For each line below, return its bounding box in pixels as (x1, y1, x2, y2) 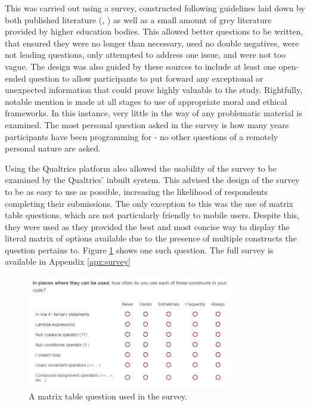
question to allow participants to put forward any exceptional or (29, 72, 263, 84)
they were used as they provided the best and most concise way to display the (5, 220, 290, 233)
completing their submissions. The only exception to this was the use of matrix (5, 197, 293, 209)
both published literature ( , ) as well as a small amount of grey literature (5, 13, 272, 26)
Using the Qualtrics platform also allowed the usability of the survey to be (5, 162, 277, 174)
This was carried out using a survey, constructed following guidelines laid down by (5, 2, 305, 14)
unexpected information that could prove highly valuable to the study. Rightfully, (5, 83, 302, 96)
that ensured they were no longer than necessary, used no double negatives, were (5, 36, 299, 49)
